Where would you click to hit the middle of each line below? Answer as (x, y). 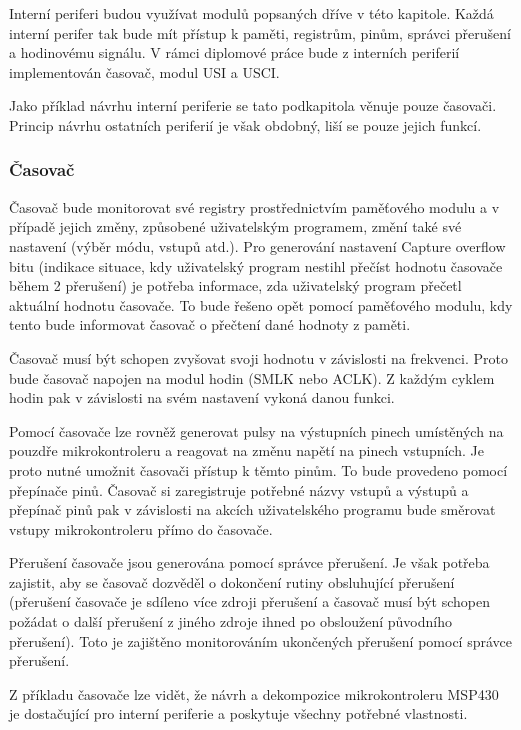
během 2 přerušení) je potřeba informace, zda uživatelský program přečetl (235, 285)
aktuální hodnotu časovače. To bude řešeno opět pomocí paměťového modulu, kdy (261, 304)
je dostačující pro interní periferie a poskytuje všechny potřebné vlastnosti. (238, 713)
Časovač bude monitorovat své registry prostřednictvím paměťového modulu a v (254, 206)
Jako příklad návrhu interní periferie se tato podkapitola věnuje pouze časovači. (253, 105)
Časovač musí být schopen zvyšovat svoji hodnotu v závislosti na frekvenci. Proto (258, 357)
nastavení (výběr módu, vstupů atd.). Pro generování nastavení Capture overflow (257, 245)
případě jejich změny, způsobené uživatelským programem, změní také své (235, 226)
